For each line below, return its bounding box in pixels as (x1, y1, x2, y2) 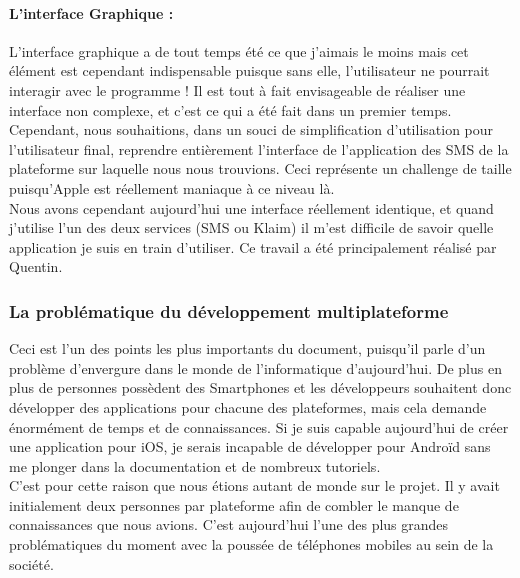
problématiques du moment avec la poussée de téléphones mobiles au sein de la (9, 534, 494, 555)
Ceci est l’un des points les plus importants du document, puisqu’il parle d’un (9, 338, 486, 359)
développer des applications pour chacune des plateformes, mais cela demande (9, 396, 487, 417)
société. (9, 553, 54, 574)
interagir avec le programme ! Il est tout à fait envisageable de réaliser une (9, 79, 466, 100)
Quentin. (9, 256, 63, 277)
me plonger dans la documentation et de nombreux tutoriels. (9, 455, 381, 476)
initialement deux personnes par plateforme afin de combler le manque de (9, 494, 459, 515)
